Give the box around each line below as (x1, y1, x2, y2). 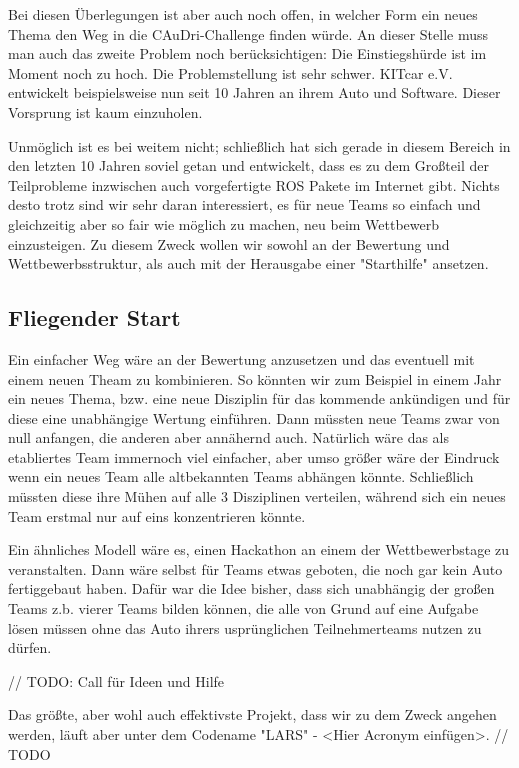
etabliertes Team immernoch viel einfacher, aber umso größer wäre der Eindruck (8, 446, 500, 467)
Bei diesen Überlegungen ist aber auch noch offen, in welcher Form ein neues (8, 4, 478, 24)
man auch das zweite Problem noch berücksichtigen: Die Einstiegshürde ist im (8, 43, 487, 64)
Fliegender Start (8, 302, 181, 333)
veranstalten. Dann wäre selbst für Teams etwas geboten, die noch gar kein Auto (8, 558, 503, 579)
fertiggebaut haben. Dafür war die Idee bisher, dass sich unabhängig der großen (8, 578, 495, 599)
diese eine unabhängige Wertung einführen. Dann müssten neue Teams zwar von (8, 407, 500, 428)
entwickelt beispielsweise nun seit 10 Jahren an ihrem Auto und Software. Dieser (8, 82, 501, 103)
